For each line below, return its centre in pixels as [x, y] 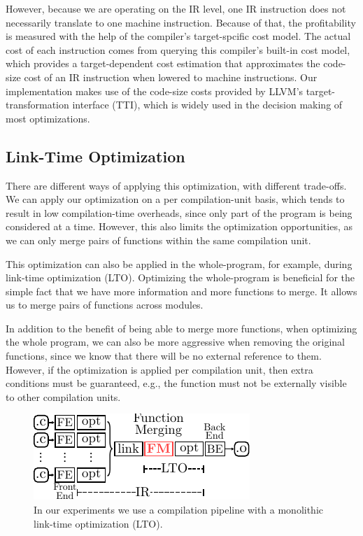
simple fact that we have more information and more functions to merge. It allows [181, 291]
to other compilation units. [63, 396]
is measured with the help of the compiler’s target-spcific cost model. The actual [178, 36]
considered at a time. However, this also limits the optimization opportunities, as [179, 226]
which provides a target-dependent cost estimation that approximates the [163, 63]
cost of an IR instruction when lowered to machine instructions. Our [171, 77]
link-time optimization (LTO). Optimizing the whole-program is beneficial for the [180, 277]
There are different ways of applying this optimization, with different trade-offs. [176, 185]
